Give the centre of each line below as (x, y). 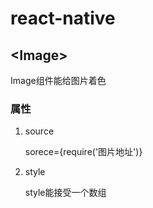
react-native (63, 18)
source (39, 131)
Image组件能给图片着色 (58, 80)
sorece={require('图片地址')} (83, 152)
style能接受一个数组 (65, 193)
